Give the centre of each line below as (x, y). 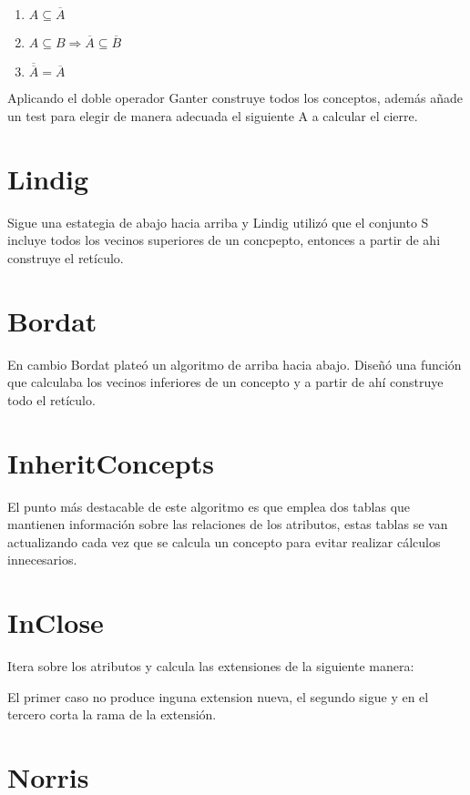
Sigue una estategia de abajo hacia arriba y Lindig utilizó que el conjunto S (218, 222)
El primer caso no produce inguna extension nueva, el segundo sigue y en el (218, 696)
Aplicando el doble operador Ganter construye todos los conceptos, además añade (235, 98)
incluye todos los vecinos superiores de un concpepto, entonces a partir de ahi (224, 240)
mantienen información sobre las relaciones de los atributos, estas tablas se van (228, 524)
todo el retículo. (51, 399)
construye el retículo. (66, 257)
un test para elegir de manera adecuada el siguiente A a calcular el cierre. (213, 116)
